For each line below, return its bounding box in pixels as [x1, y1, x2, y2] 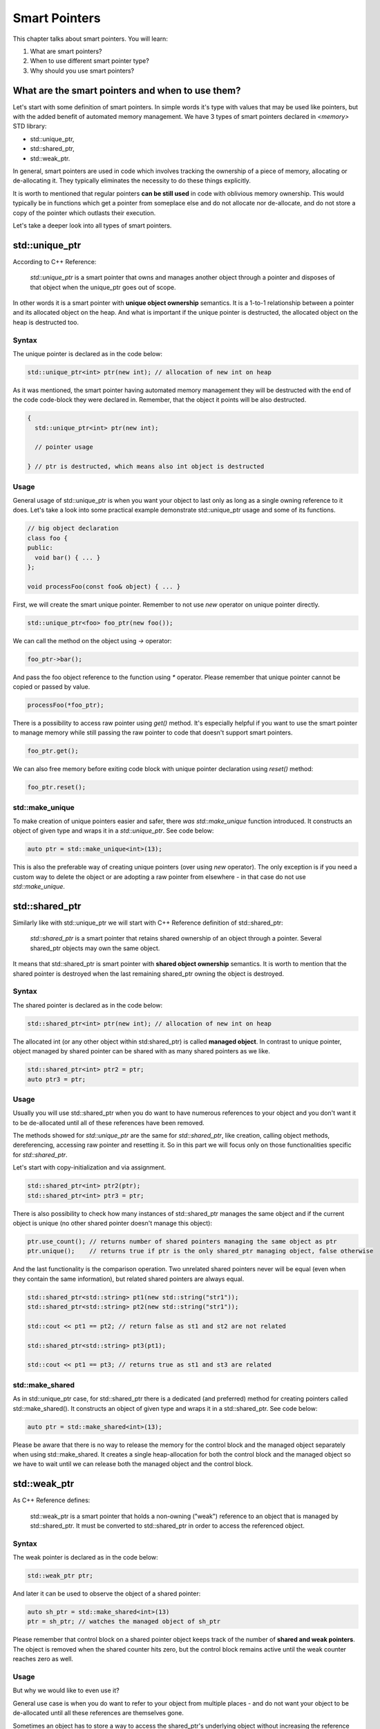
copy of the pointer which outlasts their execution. [12, 208, 156, 217]
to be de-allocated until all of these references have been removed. [12, 1118, 205, 1127]
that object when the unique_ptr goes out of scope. [30, 283, 176, 291]
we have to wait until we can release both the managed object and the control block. [12, 1460, 254, 1468]
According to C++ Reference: [12, 257, 97, 266]
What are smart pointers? [30, 47, 103, 55]
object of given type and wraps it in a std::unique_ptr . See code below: [12, 826, 214, 835]
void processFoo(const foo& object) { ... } [27, 582, 181, 591]
